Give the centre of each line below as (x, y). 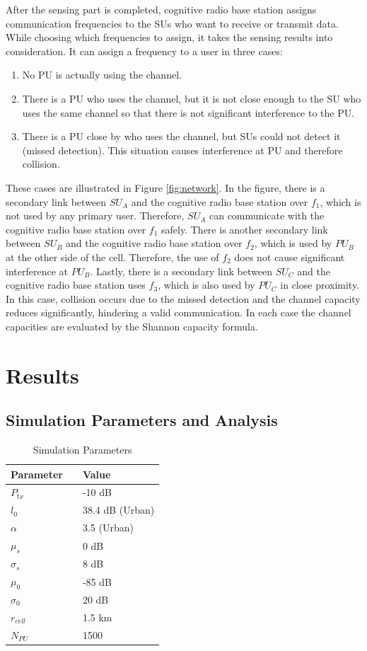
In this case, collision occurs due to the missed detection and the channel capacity (183, 298)
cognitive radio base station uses (76, 285)
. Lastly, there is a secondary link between (181, 271)
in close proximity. (320, 285)
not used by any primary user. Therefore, (95, 215)
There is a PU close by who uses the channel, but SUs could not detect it (181, 136)
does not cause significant (290, 257)
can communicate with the (267, 215)
